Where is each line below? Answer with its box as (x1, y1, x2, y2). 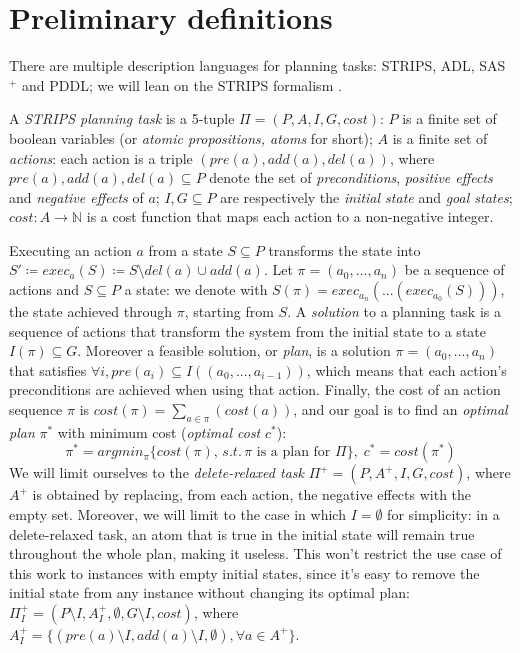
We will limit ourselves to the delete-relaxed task (9, 462, 304, 483)
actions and (9, 279, 80, 300)
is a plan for (256, 445, 331, 460)
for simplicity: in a (387, 504, 500, 525)
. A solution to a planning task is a (287, 301, 501, 322)
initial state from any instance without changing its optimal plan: (9, 582, 410, 603)
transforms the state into (268, 239, 421, 260)
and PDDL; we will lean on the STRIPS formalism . (22, 74, 342, 95)
